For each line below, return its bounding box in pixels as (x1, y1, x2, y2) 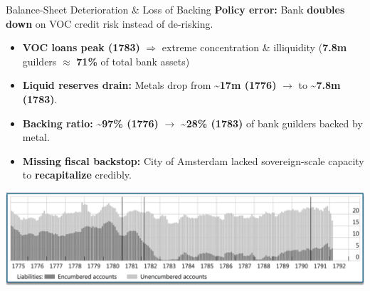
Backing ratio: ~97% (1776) (22, 115, 159, 130)
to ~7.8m (298, 78, 341, 92)
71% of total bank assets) (76, 53, 190, 68)
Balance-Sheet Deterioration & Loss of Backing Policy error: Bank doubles (6, 2, 345, 16)
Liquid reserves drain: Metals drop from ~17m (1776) (22, 78, 277, 92)
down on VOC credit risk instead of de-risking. (6, 16, 213, 31)
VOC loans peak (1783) (22, 40, 140, 55)
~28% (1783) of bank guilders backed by (180, 115, 363, 130)
